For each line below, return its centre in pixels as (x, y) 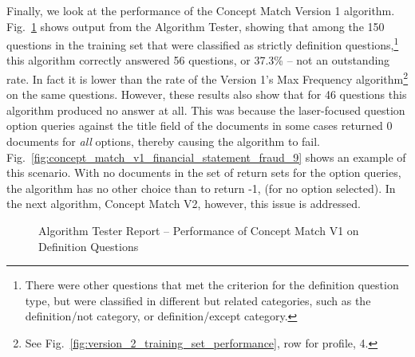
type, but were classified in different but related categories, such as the (198, 300)
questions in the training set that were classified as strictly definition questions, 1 (203, 43)
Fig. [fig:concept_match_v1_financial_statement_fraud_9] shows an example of (206, 157)
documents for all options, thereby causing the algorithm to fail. (164, 141)
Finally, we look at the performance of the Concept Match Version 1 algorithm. (201, 10)
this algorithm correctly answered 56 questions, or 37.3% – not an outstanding (198, 60)
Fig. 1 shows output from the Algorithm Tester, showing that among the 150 (196, 26)
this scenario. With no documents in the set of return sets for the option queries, (204, 173)
